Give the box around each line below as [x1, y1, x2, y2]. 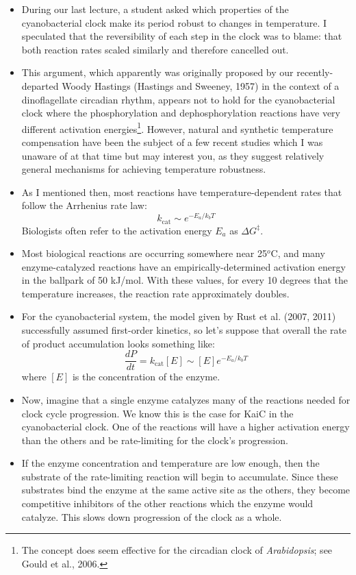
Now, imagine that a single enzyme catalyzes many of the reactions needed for [21, 392, 351, 406]
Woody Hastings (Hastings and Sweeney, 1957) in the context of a [62, 78, 340, 93]
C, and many [270, 246, 325, 260]
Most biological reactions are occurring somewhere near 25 [21, 246, 268, 260]
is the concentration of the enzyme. [72, 369, 220, 384]
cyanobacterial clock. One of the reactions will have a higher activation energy [21, 419, 350, 434]
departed [21, 78, 59, 93]
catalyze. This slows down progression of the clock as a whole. [21, 509, 282, 524]
